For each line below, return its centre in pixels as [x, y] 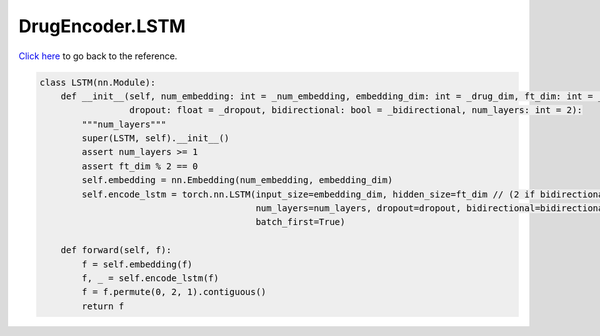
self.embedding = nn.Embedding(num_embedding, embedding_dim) [237, 180]
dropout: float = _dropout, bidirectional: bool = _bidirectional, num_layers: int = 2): [355, 110]
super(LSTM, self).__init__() [155, 138]
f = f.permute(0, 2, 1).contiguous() [174, 292]
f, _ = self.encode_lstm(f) [150, 278]
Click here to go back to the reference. [98, 56]
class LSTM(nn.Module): [98, 82]
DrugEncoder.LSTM [102, 26]
